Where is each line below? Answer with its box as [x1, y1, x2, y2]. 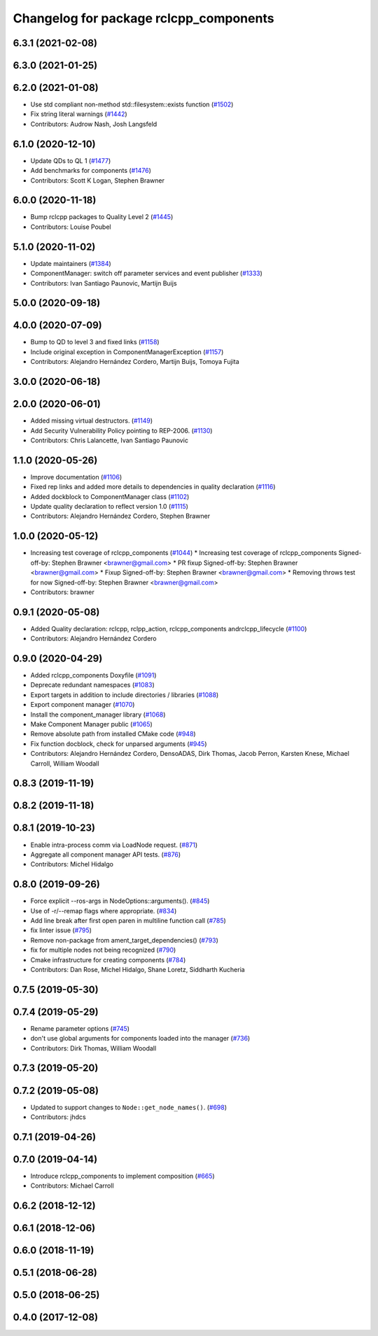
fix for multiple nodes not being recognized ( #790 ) [30, 945, 176, 955]
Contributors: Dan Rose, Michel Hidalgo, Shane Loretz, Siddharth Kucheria [30, 965, 245, 973]
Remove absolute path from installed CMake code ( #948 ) [30, 730, 196, 738]
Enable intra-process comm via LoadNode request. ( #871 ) [30, 841, 198, 849]
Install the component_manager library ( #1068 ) [30, 710, 166, 719]
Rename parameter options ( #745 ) [30, 1024, 129, 1032]
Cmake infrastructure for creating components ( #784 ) [30, 955, 186, 964]
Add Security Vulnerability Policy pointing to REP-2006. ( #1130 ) [30, 426, 213, 435]
